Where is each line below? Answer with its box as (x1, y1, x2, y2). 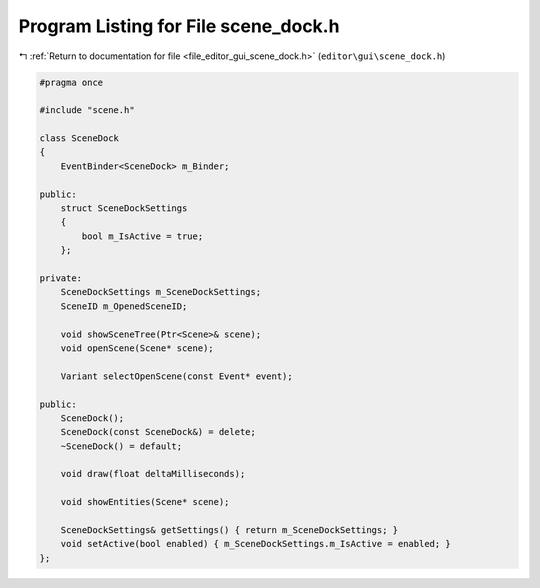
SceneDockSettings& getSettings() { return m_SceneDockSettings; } (60, 525, 399, 536)
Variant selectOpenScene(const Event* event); (60, 370, 294, 382)
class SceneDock (39, 133, 120, 144)
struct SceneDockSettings (60, 203, 188, 214)
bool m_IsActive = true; (81, 230, 204, 242)
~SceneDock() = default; (60, 440, 183, 452)
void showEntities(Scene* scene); (60, 496, 230, 508)
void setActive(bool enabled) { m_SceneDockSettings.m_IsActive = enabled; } (60, 538, 452, 550)
